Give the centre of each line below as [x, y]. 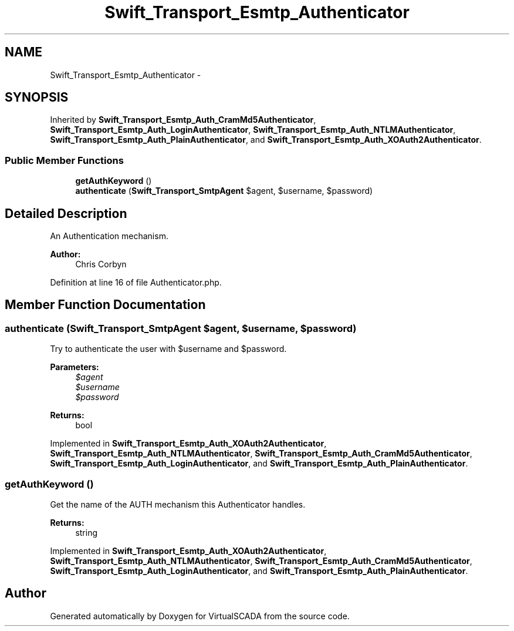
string [87, 533]
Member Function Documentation [105, 305]
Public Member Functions [64, 160]
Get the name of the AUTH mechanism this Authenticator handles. [178, 504]
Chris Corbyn [101, 264]
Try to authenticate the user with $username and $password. [168, 349]
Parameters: [75, 367]
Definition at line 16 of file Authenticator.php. [136, 283]
